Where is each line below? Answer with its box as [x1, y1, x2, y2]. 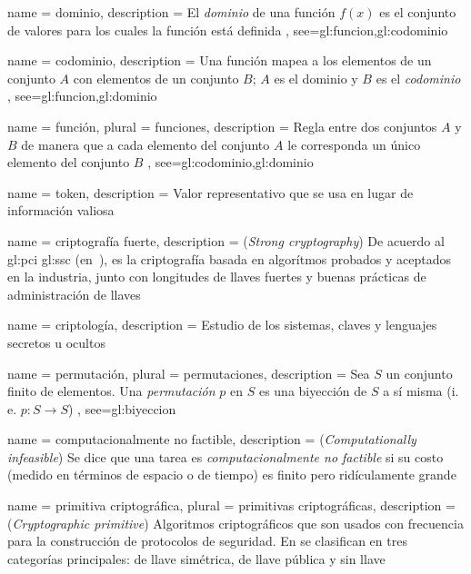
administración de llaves [7, 284, 141, 303]
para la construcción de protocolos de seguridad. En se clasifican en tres [7, 531, 407, 550]
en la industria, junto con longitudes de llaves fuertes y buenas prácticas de [7, 267, 426, 286]
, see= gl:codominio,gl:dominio [147, 153, 314, 172]
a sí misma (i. [383, 381, 459, 401]
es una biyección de [258, 381, 367, 401]
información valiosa [7, 201, 115, 220]
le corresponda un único [287, 134, 421, 153]
